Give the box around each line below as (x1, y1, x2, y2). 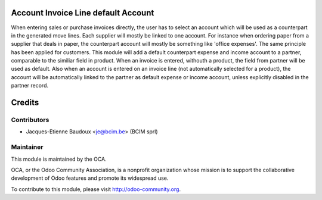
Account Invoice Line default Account (11, 8, 154, 18)
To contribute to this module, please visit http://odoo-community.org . (11, 185, 181, 193)
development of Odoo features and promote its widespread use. (11, 174, 169, 182)
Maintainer (11, 143, 44, 151)
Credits (11, 98, 39, 108)
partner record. (11, 82, 49, 89)
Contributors (11, 116, 49, 124)
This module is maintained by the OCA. (11, 155, 107, 162)
